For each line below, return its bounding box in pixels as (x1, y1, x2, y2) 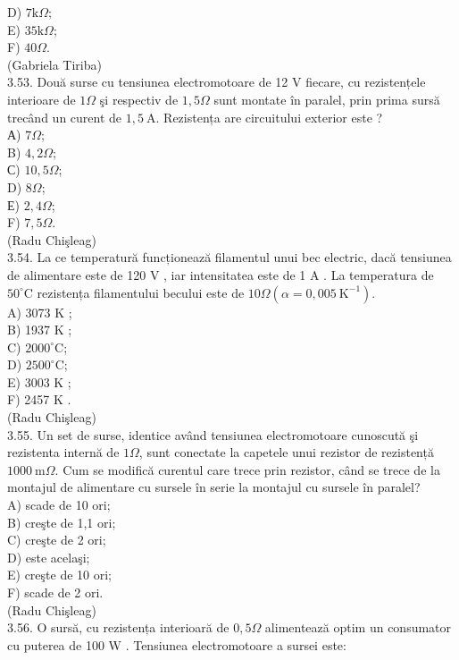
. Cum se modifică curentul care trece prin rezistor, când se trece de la (54, 460, 440, 478)
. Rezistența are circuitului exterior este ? (155, 107, 383, 126)
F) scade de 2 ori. (7, 583, 104, 601)
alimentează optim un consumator (264, 618, 452, 637)
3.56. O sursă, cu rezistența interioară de (7, 618, 229, 637)
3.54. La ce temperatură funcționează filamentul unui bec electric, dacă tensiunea (7, 248, 452, 267)
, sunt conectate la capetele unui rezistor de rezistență (138, 443, 434, 461)
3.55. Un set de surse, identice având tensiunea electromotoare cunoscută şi (7, 425, 419, 444)
